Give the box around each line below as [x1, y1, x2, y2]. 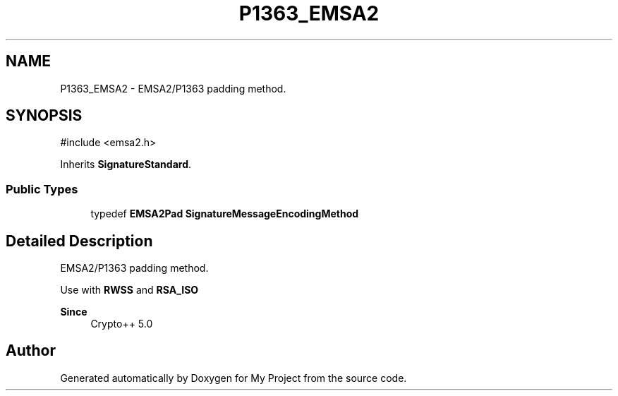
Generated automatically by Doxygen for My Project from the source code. [60, 371, 407, 384]
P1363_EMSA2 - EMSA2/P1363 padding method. [60, 82, 286, 95]
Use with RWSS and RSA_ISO [60, 284, 199, 296]
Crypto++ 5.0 [90, 318, 153, 330]
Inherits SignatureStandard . [60, 158, 192, 171]
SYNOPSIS [6, 107, 83, 125]
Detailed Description [6, 232, 153, 250]
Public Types [6, 181, 78, 196]
